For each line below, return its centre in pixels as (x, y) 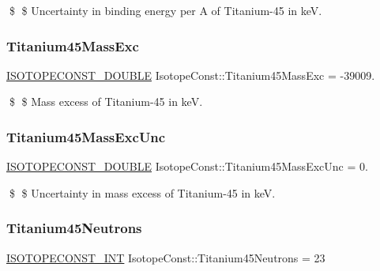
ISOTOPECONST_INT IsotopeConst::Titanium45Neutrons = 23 (166, 257)
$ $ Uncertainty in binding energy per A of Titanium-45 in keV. (166, 10)
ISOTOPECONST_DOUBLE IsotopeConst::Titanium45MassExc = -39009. (191, 75)
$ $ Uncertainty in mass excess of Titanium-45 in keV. (142, 192)
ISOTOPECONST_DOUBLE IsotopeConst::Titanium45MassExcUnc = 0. (187, 166)
